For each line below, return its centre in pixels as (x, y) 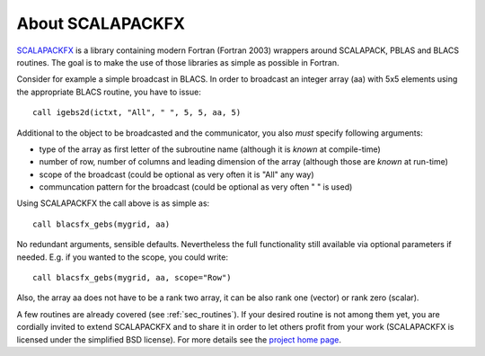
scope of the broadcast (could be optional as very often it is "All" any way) (176, 174)
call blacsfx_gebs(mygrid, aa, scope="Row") (132, 278)
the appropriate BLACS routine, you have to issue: (109, 92)
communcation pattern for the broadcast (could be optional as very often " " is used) (196, 187)
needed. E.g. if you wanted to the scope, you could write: (123, 257)
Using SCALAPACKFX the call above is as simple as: (113, 203)
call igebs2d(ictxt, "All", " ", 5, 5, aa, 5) (137, 113)
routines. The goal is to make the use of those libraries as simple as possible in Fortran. (178, 62)
